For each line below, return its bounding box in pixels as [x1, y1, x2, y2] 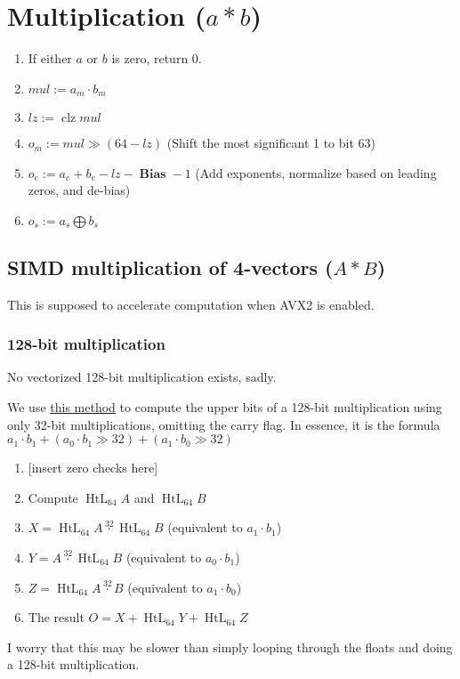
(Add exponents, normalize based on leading [195, 163, 437, 182]
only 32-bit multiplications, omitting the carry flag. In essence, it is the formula [7, 415, 440, 433]
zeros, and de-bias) [28, 181, 131, 199]
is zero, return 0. [111, 49, 202, 68]
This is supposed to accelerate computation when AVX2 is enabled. [7, 295, 375, 313]
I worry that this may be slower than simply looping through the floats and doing [7, 637, 453, 656]
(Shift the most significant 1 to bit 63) [166, 133, 376, 152]
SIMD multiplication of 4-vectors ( [7, 253, 334, 280]
